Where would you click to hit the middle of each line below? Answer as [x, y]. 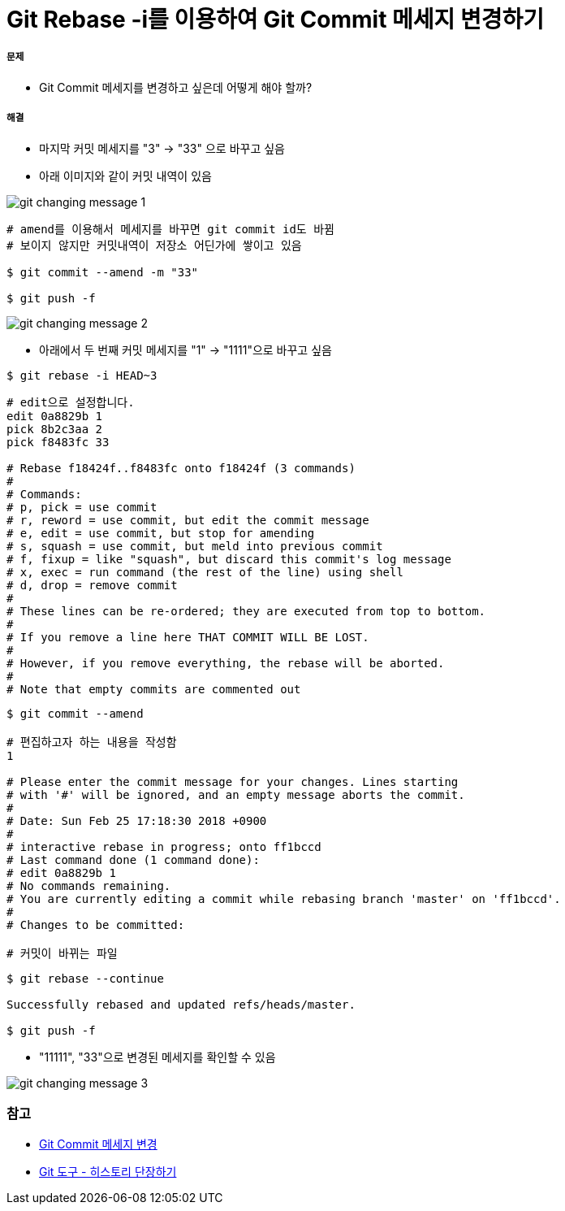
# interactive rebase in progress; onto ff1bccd [164, 846]
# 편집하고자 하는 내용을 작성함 [92, 742]
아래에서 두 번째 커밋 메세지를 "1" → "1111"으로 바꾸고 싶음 [185, 349]
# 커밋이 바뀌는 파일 [62, 953]
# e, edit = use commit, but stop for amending [161, 533]
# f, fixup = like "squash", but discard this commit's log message [229, 559]
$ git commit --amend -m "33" [103, 272]
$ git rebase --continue [85, 978]
